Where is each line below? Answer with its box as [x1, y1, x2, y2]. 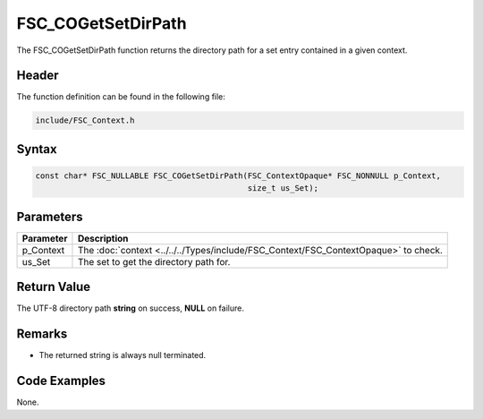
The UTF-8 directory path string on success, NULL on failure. [16, 303, 245, 313]
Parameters [16, 209, 83, 224]
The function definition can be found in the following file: [16, 91, 225, 102]
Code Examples [16, 373, 106, 389]
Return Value [16, 279, 91, 295]
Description [77, 232, 129, 244]
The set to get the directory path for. [77, 255, 231, 268]
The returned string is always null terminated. [38, 350, 207, 361]
